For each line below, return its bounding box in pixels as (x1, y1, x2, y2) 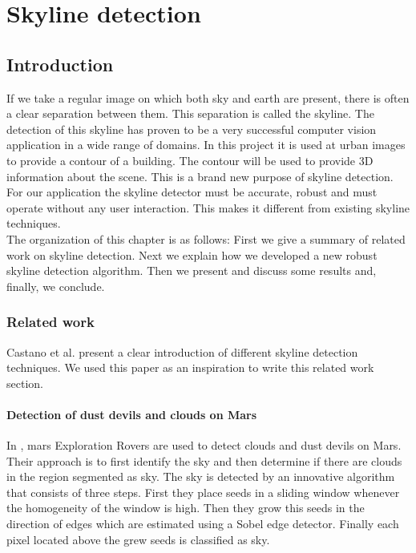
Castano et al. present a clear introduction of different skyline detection (6, 343, 358, 360)
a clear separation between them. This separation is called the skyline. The (6, 105, 374, 122)
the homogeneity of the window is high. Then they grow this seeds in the (6, 499, 365, 516)
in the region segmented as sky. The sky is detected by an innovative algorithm (6, 468, 395, 485)
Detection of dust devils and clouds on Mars (6, 406, 257, 422)
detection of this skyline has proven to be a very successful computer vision (6, 120, 377, 137)
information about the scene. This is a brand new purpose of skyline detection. (6, 168, 394, 184)
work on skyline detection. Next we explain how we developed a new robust (6, 246, 378, 263)
